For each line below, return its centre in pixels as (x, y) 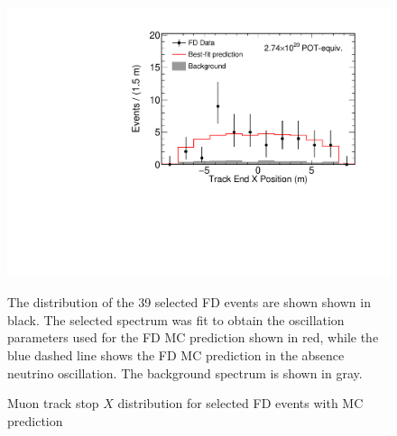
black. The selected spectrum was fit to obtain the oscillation (176, 319)
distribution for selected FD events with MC (240, 403)
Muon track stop (53, 403)
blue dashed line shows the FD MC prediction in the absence (176, 355)
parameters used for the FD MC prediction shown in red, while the (193, 337)
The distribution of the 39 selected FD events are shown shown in (189, 302)
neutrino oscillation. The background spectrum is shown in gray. (185, 372)
